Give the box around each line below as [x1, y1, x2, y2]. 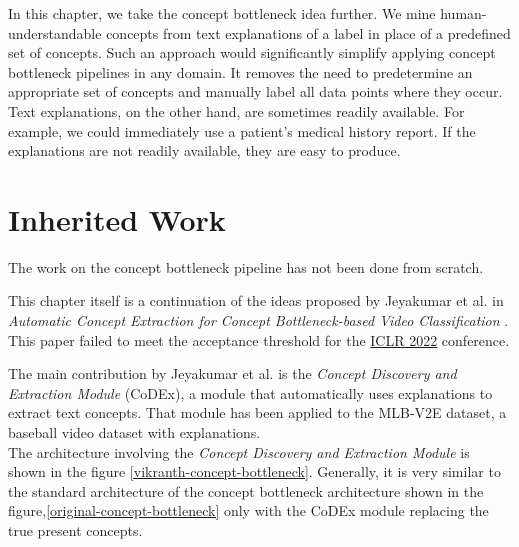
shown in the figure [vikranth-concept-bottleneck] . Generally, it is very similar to [8, 461, 501, 482]
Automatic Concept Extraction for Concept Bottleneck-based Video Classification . [8, 310, 509, 331]
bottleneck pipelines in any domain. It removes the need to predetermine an [8, 61, 473, 82]
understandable [8, 22, 102, 43]
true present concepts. [8, 520, 143, 540]
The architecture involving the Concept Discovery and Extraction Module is [8, 441, 470, 462]
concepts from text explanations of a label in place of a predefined [106, 22, 511, 43]
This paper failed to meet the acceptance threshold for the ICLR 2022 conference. [8, 329, 510, 350]
